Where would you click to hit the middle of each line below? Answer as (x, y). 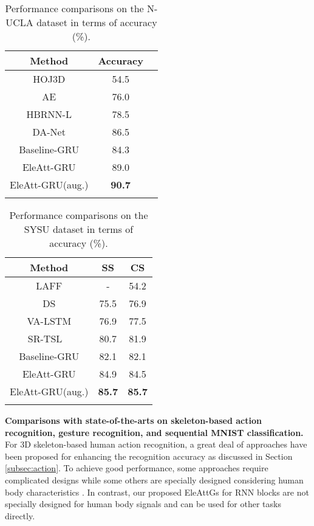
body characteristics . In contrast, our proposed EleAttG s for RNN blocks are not (157, 492)
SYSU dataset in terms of (79, 229)
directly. (20, 515)
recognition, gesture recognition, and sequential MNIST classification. (154, 432)
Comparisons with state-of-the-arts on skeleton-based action (133, 420)
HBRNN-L (49, 114)
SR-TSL (45, 338)
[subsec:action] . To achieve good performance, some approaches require (137, 468)
